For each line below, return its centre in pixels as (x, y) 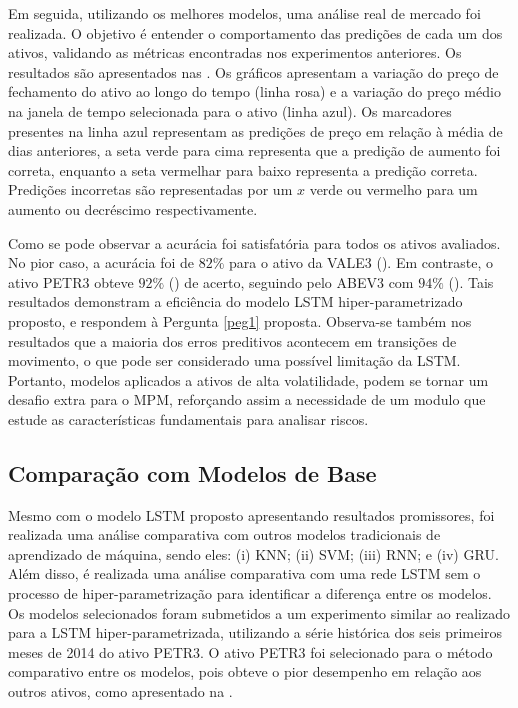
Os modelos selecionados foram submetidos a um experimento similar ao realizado (259, 612)
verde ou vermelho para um (393, 189)
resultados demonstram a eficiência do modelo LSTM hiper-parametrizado (235, 301)
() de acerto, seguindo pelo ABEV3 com (291, 281)
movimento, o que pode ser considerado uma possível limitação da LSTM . (234, 360)
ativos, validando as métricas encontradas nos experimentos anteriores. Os (235, 52)
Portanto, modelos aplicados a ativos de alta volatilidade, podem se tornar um (248, 379)
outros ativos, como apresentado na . (120, 691)
